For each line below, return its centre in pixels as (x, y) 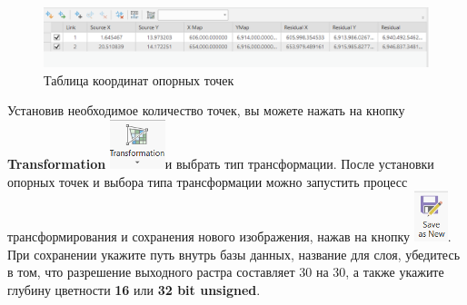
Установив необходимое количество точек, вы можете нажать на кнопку (206, 110)
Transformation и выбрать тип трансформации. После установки (221, 164)
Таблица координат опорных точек (139, 79)
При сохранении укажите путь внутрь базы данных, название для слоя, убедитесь (234, 254)
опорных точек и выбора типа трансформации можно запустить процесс (208, 181)
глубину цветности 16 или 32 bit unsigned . (134, 290)
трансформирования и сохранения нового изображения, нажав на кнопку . (229, 236)
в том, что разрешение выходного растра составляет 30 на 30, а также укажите (226, 272)
